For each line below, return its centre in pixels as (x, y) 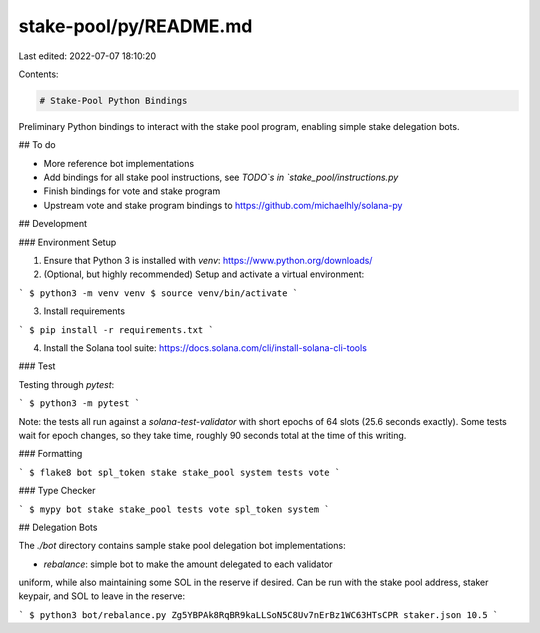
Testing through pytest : (66, 384)
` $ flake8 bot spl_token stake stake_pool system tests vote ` (179, 472)
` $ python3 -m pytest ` (79, 403)
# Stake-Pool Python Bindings (113, 100)
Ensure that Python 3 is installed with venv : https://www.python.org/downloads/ (208, 261)
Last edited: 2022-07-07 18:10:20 (87, 56)
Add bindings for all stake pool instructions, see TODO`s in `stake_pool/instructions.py (221, 177)
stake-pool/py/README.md (135, 26)
